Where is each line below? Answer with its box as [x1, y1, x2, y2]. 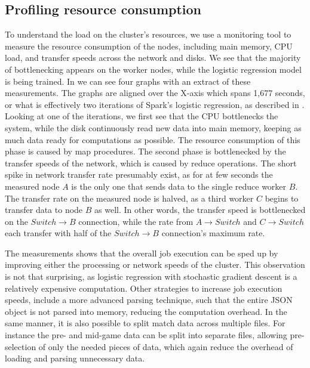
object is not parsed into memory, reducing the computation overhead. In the [5, 305, 287, 317]
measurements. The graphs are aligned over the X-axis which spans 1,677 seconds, [5, 86, 305, 99]
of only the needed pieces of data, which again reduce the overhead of [38, 340, 293, 352]
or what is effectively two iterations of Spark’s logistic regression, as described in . [5, 98, 305, 110]
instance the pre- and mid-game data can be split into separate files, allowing [5, 329, 287, 341]
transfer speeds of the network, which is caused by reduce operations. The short [5, 156, 297, 169]
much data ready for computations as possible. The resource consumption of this [5, 133, 300, 146]
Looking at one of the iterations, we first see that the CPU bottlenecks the [5, 110, 278, 122]
